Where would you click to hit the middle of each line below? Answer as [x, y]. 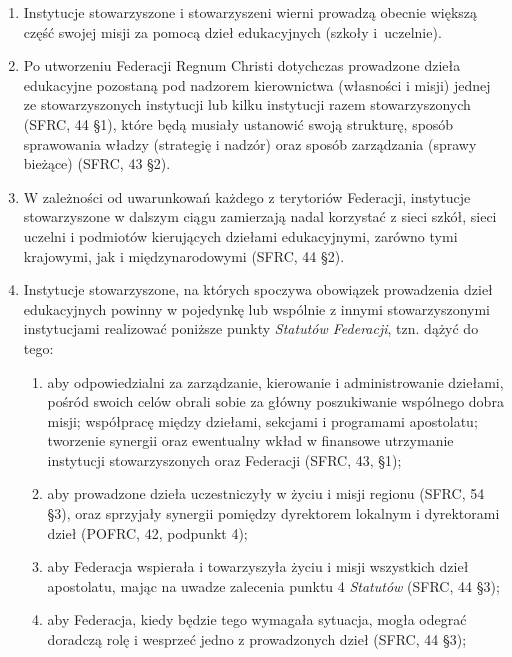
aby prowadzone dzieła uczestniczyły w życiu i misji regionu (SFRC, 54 [266, 493]
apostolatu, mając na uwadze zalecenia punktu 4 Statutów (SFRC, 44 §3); [273, 585]
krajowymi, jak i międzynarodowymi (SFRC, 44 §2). [184, 255]
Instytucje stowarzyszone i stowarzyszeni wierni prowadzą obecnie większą [250, 12]
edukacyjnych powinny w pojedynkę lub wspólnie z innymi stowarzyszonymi [256, 308]
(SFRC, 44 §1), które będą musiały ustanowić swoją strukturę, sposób [238, 123]
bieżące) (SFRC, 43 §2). [97, 163]
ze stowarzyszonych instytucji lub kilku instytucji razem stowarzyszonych [247, 104]
